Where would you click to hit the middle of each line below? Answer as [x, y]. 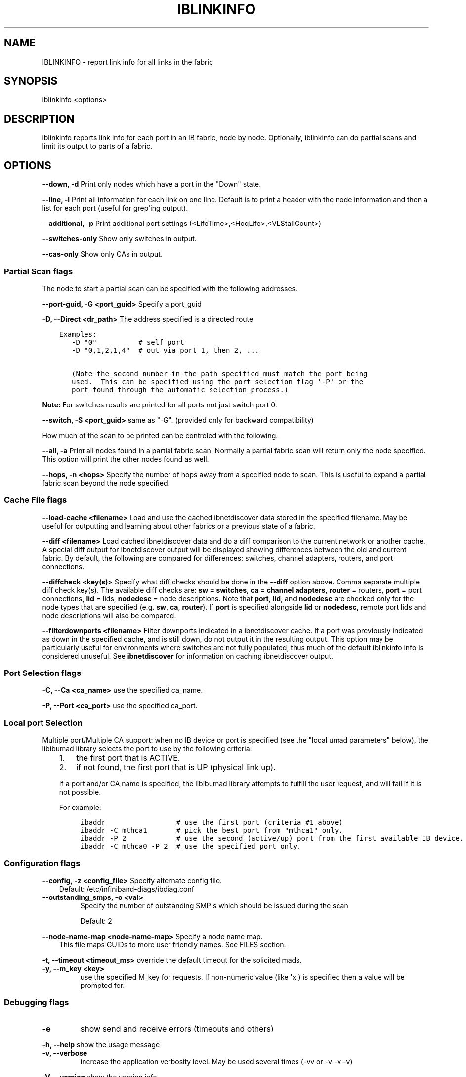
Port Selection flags [43, 673]
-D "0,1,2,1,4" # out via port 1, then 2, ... [166, 350]
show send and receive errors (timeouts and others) [177, 1028]
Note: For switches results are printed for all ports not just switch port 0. [160, 404]
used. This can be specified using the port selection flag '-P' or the [218, 381]
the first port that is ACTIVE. [128, 758]
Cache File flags [36, 500]
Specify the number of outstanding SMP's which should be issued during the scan [214, 905]
